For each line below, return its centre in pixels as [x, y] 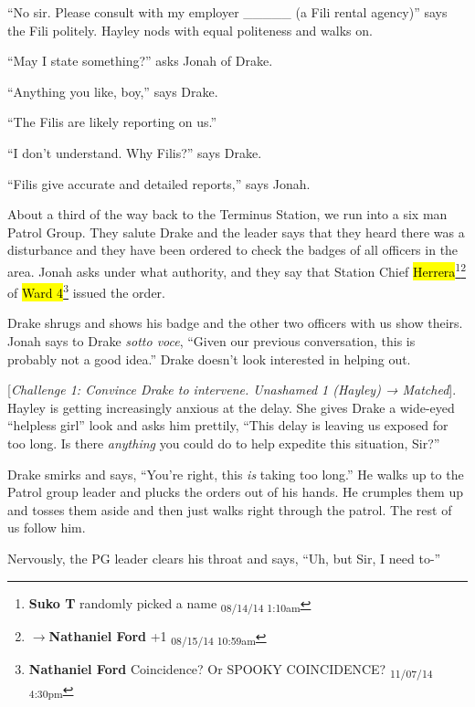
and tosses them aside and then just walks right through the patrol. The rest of [230, 509]
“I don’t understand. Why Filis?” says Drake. [135, 152]
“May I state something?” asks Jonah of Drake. [140, 61]
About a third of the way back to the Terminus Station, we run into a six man [227, 214]
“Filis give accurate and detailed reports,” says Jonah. [159, 183]
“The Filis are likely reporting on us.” [112, 122]
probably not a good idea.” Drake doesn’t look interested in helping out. [209, 359]
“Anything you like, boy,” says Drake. [113, 91]
